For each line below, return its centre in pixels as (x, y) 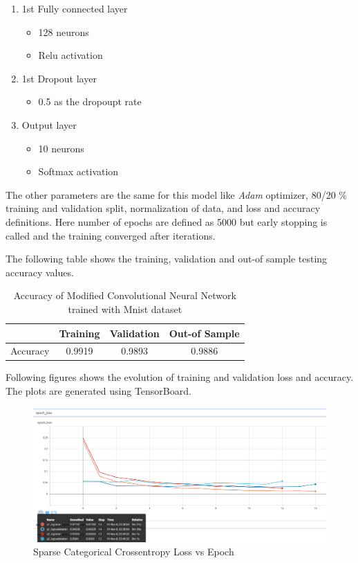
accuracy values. (40, 272)
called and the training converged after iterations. (111, 235)
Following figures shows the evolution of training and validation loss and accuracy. (180, 377)
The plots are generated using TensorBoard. (98, 391)
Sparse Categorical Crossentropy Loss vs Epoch (134, 552)
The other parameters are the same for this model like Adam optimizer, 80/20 (171, 194)
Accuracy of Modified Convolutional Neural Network (125, 295)
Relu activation (70, 55)
